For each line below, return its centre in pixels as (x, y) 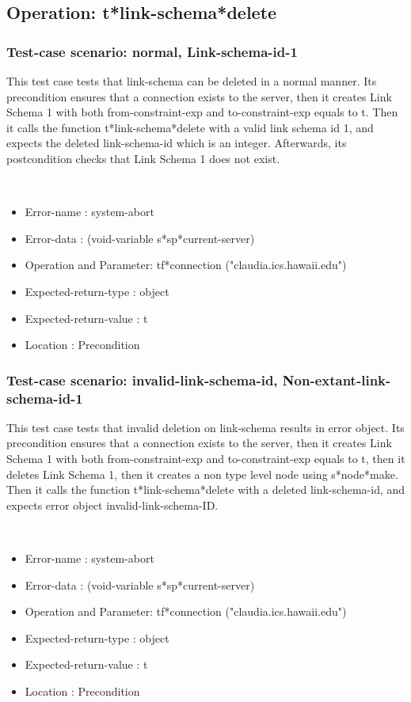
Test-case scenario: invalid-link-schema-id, (142, 379)
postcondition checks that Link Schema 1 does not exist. (143, 158)
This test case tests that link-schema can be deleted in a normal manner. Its (192, 81)
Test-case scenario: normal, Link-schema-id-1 (152, 51)
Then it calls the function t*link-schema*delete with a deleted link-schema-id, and (206, 490)
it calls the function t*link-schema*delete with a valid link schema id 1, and (190, 127)
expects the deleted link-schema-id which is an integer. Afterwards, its (177, 143)
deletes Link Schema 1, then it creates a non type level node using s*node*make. (202, 474)
